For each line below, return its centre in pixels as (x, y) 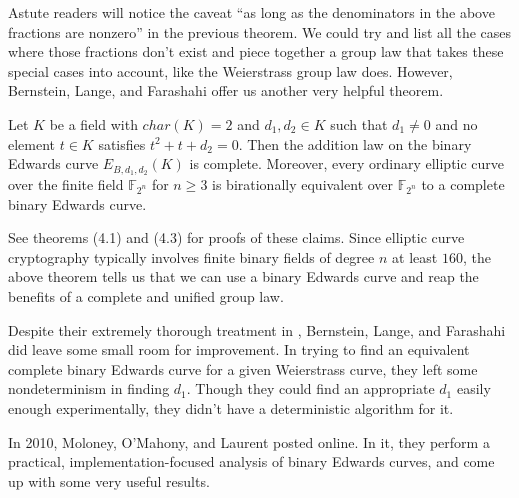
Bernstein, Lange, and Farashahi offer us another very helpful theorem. (226, 90)
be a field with (93, 123)
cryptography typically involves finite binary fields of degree (191, 256)
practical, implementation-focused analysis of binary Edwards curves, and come (251, 461)
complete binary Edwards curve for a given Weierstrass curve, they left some (243, 368)
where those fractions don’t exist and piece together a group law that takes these (256, 51)
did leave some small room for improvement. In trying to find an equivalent (239, 349)
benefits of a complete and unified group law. (146, 295)
